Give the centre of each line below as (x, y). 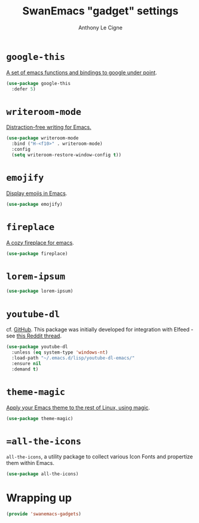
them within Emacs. (30, 463)
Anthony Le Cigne (100, 28)
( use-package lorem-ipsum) (40, 291)
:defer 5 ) (24, 89)
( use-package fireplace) (37, 253)
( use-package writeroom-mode (42, 138)
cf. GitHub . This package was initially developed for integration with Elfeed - (100, 330)
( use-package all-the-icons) (42, 474)
